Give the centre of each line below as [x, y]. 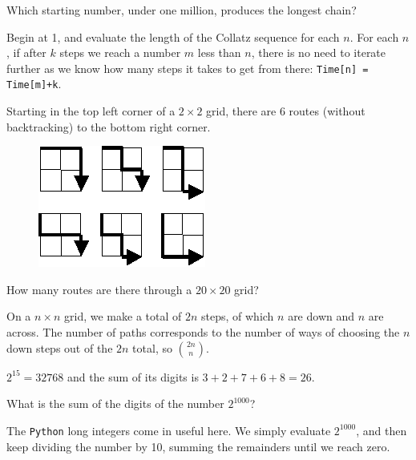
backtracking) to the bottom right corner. [109, 126]
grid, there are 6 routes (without [286, 111]
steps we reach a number [120, 52]
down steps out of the [60, 347]
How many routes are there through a [99, 289]
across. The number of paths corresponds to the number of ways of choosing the [203, 332]
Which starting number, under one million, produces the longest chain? [182, 10]
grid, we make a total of [123, 316]
